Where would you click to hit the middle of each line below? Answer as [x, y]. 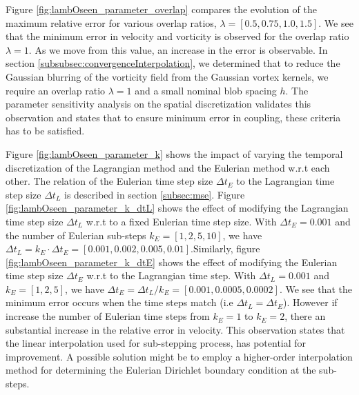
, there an [305, 316]
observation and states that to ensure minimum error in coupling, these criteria [173, 117]
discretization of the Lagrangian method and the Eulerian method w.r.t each [168, 167]
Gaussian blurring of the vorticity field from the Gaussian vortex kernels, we [167, 76]
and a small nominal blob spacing [206, 90]
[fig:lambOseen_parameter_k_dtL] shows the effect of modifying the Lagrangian [177, 208]
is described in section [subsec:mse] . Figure [154, 194]
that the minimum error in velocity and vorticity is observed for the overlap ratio [177, 36]
